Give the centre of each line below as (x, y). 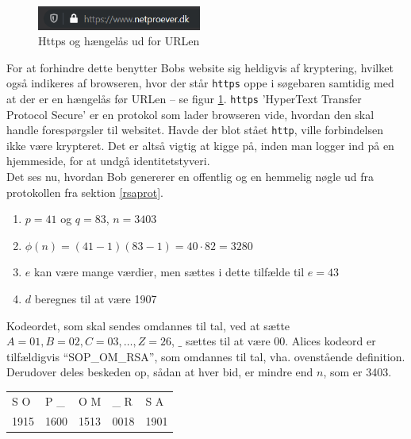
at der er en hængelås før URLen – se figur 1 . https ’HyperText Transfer (184, 98)
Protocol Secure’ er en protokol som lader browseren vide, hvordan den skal (190, 114)
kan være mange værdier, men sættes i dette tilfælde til (169, 272)
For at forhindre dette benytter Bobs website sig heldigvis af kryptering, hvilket (200, 67)
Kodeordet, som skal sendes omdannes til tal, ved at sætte (148, 325)
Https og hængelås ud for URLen (119, 41)
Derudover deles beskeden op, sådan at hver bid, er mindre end (160, 372)
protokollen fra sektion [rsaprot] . (85, 192)
